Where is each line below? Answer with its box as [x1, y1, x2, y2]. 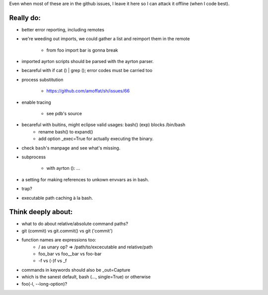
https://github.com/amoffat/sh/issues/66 [46, 88, 130, 94]
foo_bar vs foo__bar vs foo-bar [38, 251, 102, 257]
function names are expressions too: [21, 237, 96, 243]
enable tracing [21, 99, 52, 105]
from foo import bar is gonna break [46, 47, 119, 53]
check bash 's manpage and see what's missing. [21, 145, 121, 151]
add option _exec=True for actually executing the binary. [38, 136, 154, 142]
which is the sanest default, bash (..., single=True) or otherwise [21, 274, 151, 280]
